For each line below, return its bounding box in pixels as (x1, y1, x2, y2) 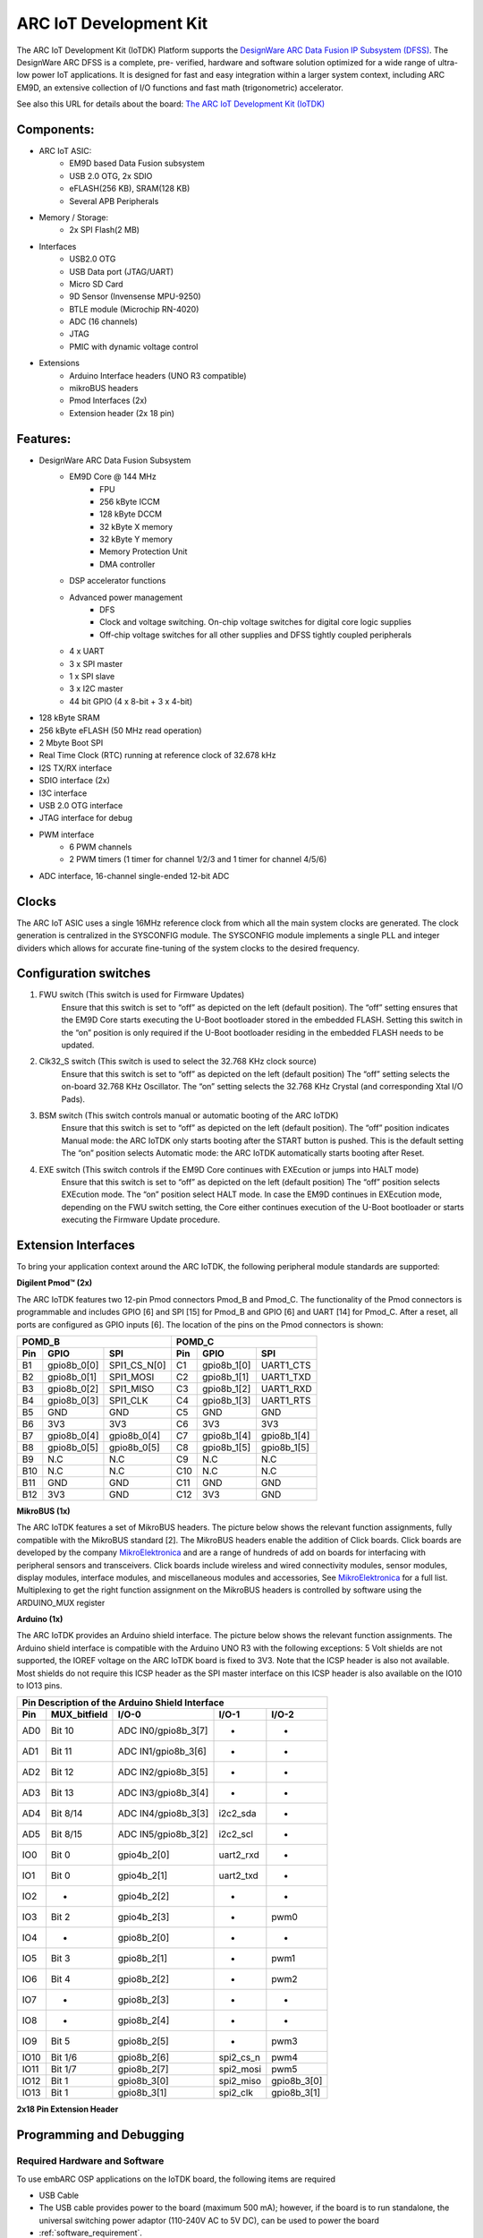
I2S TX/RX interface (38, 762, 113, 773)
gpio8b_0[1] (47, 1371, 97, 1383)
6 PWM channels (69, 841, 132, 852)
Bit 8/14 (50, 1807, 83, 1820)
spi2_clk (218, 2087, 254, 2099)
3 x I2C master (69, 683, 124, 694)
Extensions (38, 358, 80, 369)
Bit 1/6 (50, 2051, 78, 2063)
